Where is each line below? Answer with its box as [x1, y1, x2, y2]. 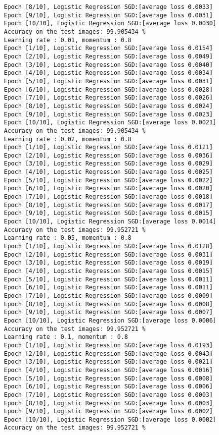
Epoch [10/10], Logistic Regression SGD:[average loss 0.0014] [4, 218, 217, 225]
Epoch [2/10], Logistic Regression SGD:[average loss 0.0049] [4, 53, 213, 60]
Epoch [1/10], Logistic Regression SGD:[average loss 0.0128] [4, 243, 213, 250]
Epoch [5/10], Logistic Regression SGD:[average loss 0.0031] [4, 77, 213, 85]
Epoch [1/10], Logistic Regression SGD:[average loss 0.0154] [4, 45, 213, 52]
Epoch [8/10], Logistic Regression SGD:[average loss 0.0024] [4, 102, 213, 109]
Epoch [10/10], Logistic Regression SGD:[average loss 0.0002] [4, 416, 217, 423]
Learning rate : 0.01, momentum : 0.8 [4, 36, 131, 44]
